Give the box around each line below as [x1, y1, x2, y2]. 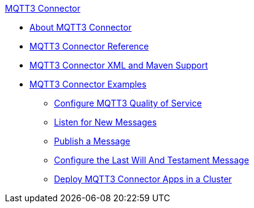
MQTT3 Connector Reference [29, 41, 149, 51]
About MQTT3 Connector [29, 22, 132, 32]
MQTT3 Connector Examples [29, 79, 147, 89]
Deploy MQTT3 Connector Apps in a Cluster [54, 174, 232, 184]
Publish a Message [54, 136, 131, 146]
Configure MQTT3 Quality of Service [54, 98, 202, 108]
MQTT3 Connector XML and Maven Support [29, 60, 208, 70]
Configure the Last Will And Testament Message [54, 155, 249, 165]
